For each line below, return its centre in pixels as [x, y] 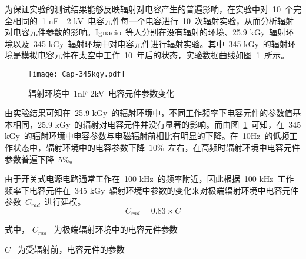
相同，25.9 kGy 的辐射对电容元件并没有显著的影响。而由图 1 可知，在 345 [157, 124]
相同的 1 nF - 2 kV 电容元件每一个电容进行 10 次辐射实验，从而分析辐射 [153, 20]
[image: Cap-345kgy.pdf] [77, 74]
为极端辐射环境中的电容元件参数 [116, 229]
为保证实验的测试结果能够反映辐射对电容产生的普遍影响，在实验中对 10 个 [149, 9]
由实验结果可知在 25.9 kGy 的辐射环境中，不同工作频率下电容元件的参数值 [149, 113]
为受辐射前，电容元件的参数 [71, 249]
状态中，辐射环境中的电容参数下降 [79, 147]
